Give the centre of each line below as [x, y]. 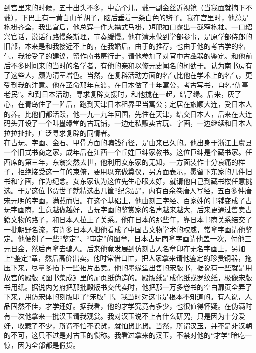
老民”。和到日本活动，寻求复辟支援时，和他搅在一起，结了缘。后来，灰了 [123, 94]
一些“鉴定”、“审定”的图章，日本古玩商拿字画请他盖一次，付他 [145, 239]
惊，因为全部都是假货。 [42, 344]
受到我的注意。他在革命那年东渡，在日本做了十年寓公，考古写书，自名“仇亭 [126, 84]
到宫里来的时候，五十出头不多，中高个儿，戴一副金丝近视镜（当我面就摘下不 [128, 7]
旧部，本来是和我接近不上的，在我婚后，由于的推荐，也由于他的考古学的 [121, 46]
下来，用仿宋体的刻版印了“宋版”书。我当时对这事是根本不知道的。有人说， [125, 296]
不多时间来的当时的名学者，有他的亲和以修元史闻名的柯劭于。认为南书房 [128, 65]
